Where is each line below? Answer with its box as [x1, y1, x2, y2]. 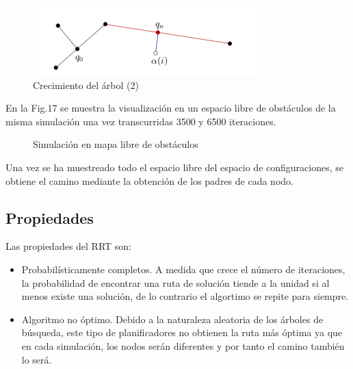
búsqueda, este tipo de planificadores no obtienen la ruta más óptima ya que [21, 325, 343, 340]
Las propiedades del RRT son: [5, 239, 132, 253]
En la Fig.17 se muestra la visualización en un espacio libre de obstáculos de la [5, 101, 336, 115]
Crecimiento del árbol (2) [33, 77, 139, 92]
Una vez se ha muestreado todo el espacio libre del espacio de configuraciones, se [5, 160, 344, 174]
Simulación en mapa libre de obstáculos [33, 137, 198, 151]
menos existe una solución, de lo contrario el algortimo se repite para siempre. [21, 289, 349, 303]
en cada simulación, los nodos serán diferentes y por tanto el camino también [21, 338, 345, 353]
